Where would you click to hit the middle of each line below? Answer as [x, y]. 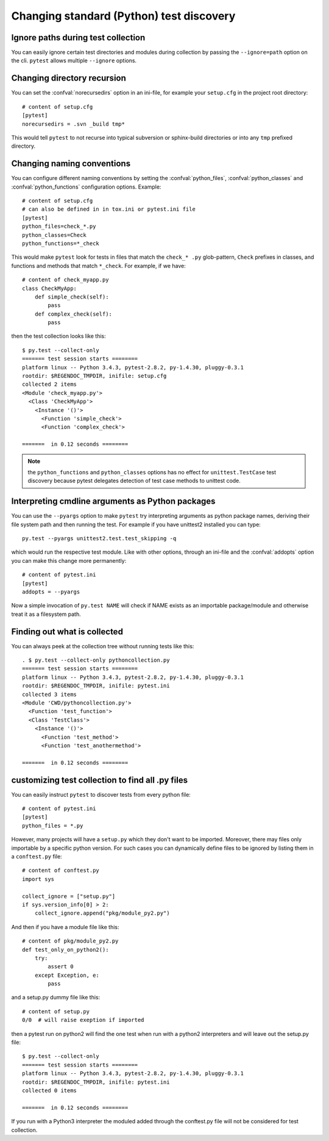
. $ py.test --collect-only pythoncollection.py [96, 660]
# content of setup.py [56, 1011]
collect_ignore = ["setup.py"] [69, 896]
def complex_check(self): [73, 314]
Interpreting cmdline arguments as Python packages [113, 502]
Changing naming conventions [71, 164]
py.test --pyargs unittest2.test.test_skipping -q [99, 538]
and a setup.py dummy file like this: [56, 998]
